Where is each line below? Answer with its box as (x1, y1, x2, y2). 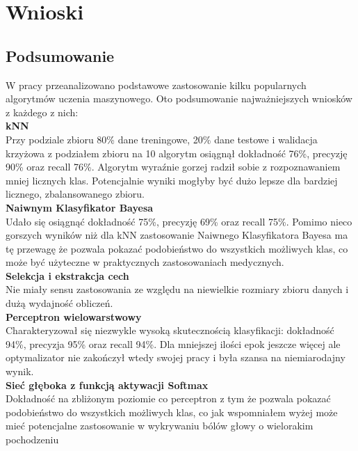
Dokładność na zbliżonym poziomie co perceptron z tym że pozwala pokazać (6, 391, 331, 406)
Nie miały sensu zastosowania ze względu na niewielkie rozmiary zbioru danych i (6, 282, 349, 296)
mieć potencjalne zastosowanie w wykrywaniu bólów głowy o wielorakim (6, 418, 314, 433)
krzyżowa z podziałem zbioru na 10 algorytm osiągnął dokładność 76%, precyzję (6, 145, 348, 160)
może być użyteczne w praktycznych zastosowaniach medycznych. (6, 255, 284, 269)
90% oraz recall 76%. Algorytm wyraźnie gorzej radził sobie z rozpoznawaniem (6, 159, 341, 174)
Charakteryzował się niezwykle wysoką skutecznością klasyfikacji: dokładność (6, 323, 334, 338)
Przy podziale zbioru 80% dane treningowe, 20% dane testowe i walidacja (6, 132, 318, 146)
